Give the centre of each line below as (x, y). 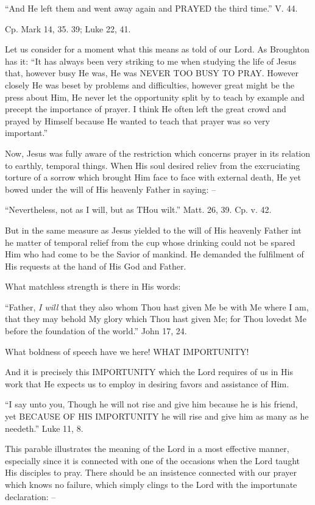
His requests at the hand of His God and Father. (96, 266)
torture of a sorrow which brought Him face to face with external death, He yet (153, 177)
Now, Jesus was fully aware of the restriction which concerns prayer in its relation (158, 153)
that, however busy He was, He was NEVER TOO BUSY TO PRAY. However (152, 73)
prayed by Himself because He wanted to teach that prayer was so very (137, 120)
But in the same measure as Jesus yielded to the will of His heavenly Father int (153, 230)
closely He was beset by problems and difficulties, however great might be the (150, 84)
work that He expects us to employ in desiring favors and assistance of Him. (147, 383)
